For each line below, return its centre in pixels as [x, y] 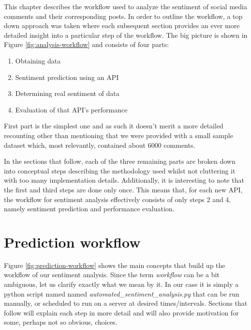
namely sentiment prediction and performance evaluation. [89, 209]
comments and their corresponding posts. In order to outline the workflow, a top [123, 16]
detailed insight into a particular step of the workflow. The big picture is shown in [126, 35]
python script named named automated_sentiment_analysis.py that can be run [122, 293]
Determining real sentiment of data [67, 93]
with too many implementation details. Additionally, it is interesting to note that [124, 180]
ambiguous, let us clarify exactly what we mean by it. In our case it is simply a [121, 284]
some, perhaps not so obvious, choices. [61, 322]
